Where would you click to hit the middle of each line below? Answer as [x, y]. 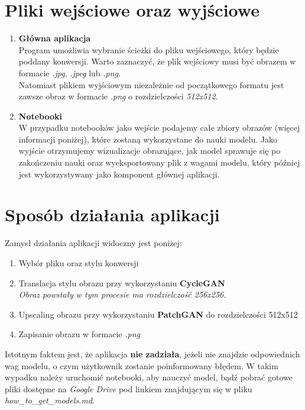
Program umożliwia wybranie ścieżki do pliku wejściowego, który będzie [149, 49]
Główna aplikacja [55, 38]
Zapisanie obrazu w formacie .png [79, 334]
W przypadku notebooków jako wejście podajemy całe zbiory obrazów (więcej [159, 127]
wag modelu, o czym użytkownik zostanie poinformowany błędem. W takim [142, 365]
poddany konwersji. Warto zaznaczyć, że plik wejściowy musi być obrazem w [157, 61]
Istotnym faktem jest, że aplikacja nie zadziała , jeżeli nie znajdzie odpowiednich [152, 353]
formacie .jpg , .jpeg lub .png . [69, 72]
